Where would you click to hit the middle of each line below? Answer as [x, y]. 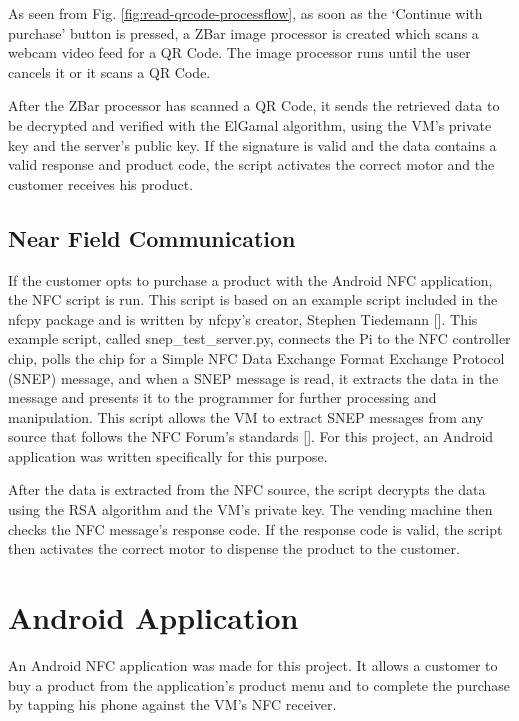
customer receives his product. [101, 183]
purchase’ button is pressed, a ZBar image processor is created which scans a [243, 32]
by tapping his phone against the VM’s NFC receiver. [172, 704]
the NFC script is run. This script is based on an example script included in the [253, 299]
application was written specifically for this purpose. [168, 455]
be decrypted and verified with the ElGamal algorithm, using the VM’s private [250, 124]
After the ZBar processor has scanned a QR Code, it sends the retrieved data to [254, 105]
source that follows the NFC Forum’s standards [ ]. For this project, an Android [251, 436]
